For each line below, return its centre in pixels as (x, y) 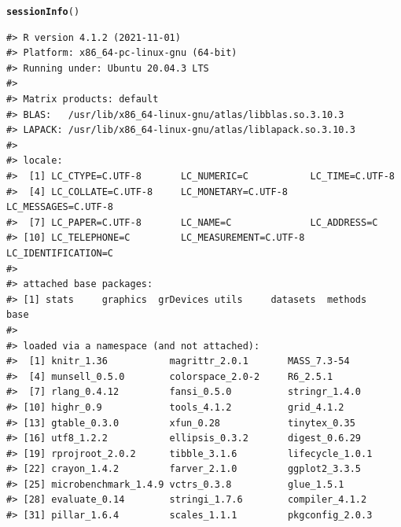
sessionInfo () (43, 12)
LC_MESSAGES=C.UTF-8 (60, 207)
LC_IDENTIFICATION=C (60, 253)
